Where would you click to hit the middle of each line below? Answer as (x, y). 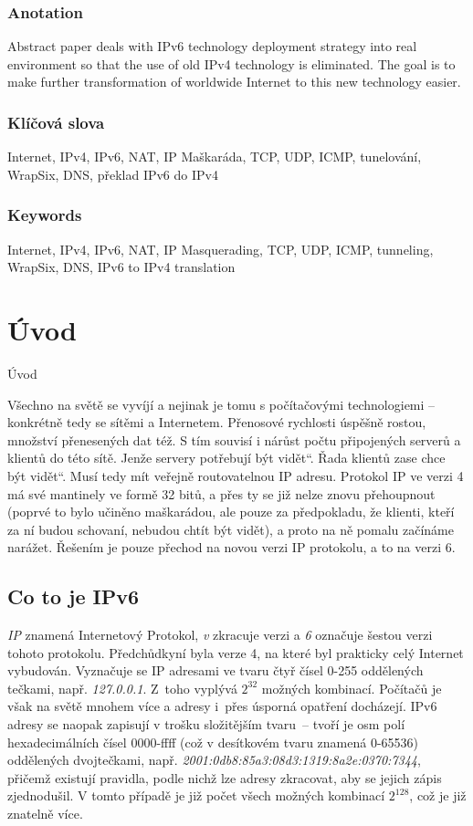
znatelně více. (45, 814)
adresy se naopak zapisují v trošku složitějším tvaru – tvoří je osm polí (206, 724)
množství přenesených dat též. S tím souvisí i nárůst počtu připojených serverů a (234, 439)
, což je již (438, 795)
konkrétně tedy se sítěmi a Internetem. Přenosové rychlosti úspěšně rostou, (217, 422)
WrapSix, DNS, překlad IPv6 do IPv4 (113, 174)
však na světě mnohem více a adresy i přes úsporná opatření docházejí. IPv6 (222, 706)
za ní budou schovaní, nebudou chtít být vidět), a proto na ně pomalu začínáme (231, 529)
